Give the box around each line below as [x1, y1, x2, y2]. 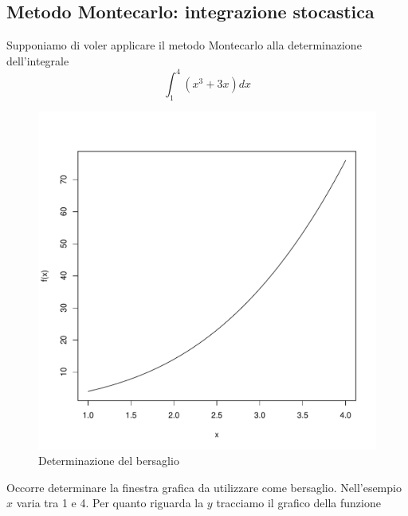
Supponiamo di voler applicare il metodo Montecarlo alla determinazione [6, 37, 362, 53]
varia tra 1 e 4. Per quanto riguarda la [16, 494, 204, 511]
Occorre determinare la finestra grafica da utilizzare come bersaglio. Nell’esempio [6, 479, 402, 495]
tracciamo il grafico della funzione [216, 494, 381, 511]
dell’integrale [6, 52, 69, 69]
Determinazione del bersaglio [38, 452, 179, 469]
